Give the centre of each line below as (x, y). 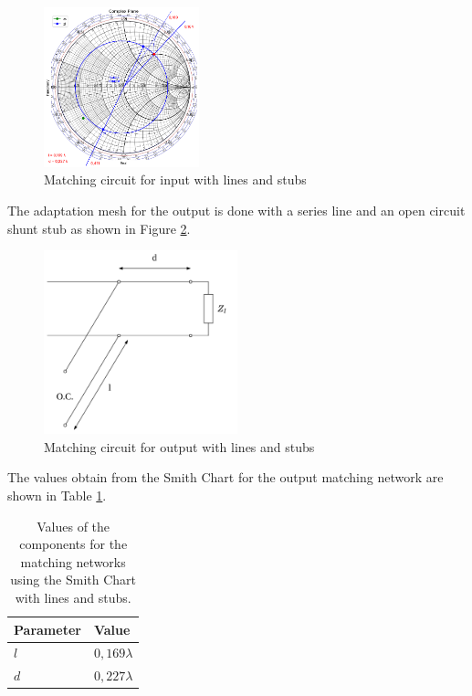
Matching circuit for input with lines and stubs (175, 179)
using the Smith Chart (73, 580)
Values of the (73, 526)
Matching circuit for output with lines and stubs (179, 446)
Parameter (47, 629)
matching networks (73, 561)
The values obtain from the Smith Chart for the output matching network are (226, 477)
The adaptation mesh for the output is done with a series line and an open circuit (236, 210)
